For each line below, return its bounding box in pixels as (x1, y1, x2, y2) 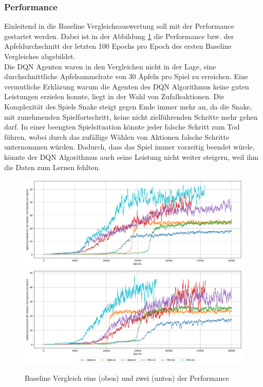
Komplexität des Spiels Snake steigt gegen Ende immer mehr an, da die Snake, (4, 101, 252, 112)
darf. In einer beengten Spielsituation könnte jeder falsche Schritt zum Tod (4, 121, 240, 132)
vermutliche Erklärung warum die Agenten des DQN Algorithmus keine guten (4, 81, 249, 91)
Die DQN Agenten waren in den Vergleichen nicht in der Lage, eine (4, 61, 216, 71)
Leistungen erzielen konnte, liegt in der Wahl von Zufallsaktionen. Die (4, 91, 224, 102)
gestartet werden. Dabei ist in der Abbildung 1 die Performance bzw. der (4, 30, 234, 41)
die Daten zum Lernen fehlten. (4, 161, 101, 172)
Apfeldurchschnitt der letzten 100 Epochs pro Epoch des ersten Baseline (4, 41, 232, 51)
